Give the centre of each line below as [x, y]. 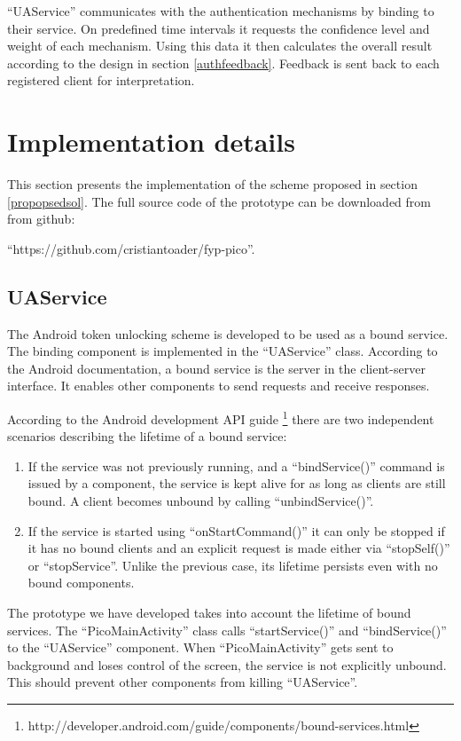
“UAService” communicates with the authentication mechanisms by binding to [221, 11]
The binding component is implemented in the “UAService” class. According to [223, 351]
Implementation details [151, 142]
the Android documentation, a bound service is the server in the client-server [216, 368]
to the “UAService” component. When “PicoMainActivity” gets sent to [200, 647]
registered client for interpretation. [101, 80]
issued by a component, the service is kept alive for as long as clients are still [237, 483]
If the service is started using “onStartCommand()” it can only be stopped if [236, 530]
